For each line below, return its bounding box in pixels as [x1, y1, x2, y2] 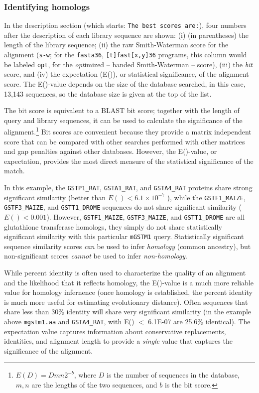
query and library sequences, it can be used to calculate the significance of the [4, 115, 243, 125]
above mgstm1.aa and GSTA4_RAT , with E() [4, 316, 134, 326]
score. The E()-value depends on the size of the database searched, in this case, [4, 78, 246, 89]
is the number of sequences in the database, [107, 370, 240, 380]
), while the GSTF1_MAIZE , [167, 192, 246, 202]
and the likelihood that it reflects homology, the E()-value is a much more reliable [4, 277, 254, 287]
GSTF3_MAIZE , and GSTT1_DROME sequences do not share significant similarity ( [4, 202, 242, 212]
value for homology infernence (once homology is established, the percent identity [4, 287, 253, 297]
